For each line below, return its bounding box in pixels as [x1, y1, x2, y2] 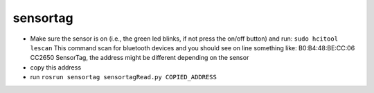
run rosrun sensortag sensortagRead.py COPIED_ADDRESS [30, 73, 217, 81]
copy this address [30, 63, 82, 72]
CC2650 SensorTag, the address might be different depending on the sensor [30, 54, 249, 62]
